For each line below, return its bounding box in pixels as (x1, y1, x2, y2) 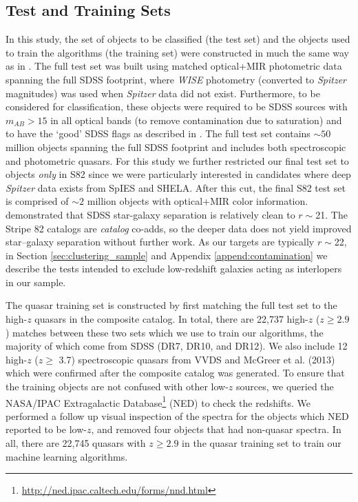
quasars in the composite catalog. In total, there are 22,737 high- (34, 312, 308, 326)
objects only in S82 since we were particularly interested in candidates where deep (6, 167, 351, 181)
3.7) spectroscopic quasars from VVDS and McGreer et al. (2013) (59, 352, 335, 366)
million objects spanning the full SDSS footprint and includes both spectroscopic (6, 139, 346, 154)
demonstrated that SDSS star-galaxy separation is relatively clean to (6, 207, 295, 221)
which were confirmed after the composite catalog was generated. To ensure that (6, 365, 345, 380)
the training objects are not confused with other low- (6, 379, 229, 394)
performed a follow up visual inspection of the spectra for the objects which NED (6, 408, 349, 423)
